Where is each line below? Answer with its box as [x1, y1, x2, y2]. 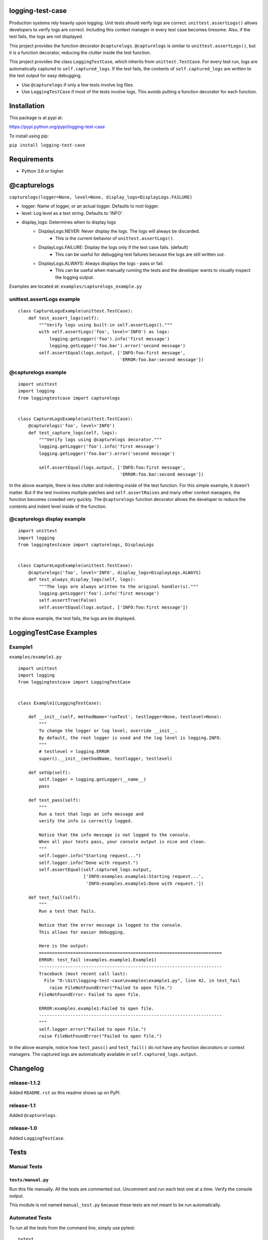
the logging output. [55, 274, 94, 280]
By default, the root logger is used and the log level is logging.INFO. [39, 735, 222, 741]
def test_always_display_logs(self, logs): [28, 577, 136, 582]
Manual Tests [9, 1163, 43, 1170]
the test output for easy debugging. [9, 72, 82, 79]
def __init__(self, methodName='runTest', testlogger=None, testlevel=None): [28, 714, 222, 720]
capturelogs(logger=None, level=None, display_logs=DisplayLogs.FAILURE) [9, 194, 193, 200]
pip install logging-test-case [9, 142, 85, 148]
